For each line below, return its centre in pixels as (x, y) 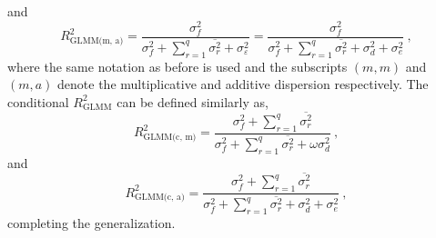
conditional (38, 101)
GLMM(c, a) (160, 198)
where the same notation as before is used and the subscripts (177, 66)
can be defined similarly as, (193, 101)
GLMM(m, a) (96, 41)
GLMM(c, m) (170, 137)
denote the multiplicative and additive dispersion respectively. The (243, 84)
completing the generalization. (91, 223)
